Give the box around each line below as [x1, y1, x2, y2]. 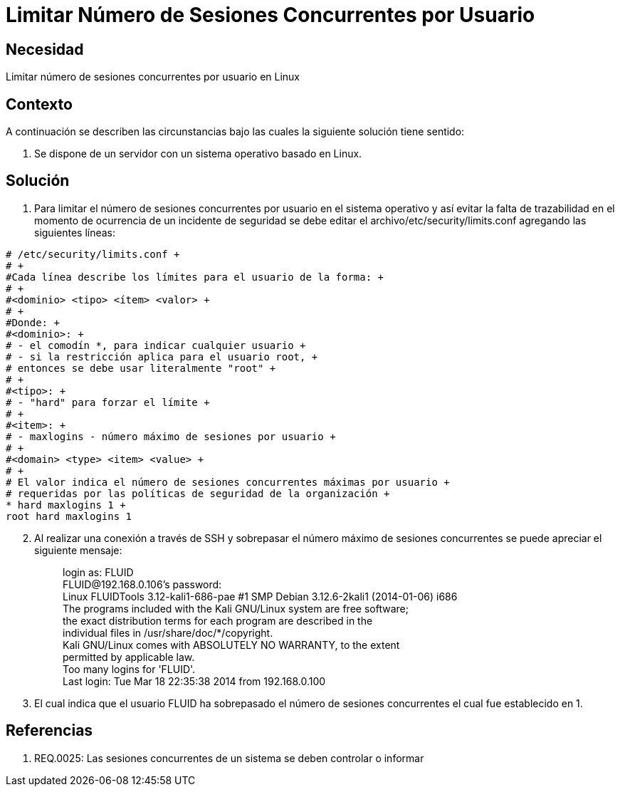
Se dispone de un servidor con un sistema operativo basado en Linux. [34, 147, 362, 160]
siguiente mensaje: [34, 543, 122, 556]
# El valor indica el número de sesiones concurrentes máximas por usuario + [6, 476, 450, 488]
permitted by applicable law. [63, 650, 195, 663]
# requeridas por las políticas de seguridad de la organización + [6, 487, 390, 499]
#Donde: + [6, 316, 60, 328]
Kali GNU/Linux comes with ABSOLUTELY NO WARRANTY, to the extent [63, 638, 400, 651]
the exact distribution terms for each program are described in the [63, 614, 373, 627]
